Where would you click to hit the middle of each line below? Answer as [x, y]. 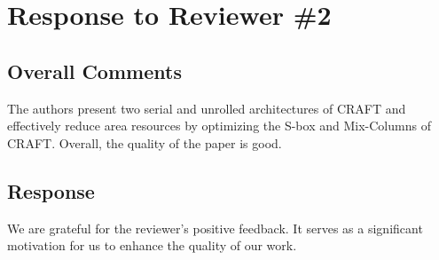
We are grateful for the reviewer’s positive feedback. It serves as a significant [215, 228]
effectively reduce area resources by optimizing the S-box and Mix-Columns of [219, 126]
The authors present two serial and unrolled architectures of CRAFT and [207, 108]
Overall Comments [94, 71]
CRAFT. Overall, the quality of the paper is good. [145, 142]
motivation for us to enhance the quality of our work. [152, 245]
